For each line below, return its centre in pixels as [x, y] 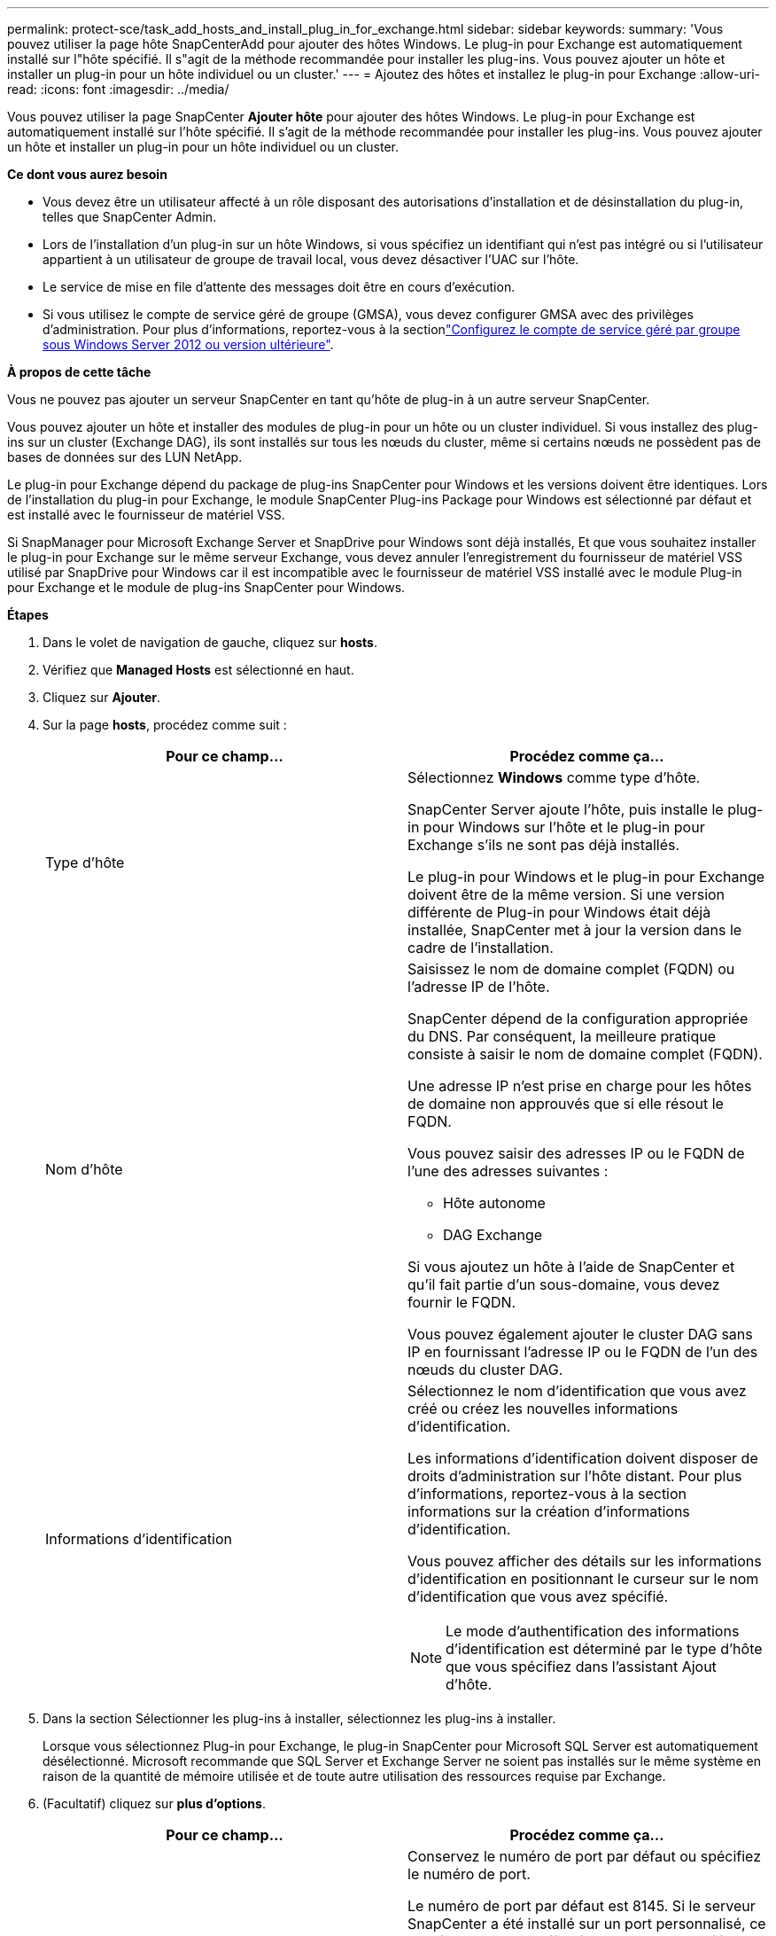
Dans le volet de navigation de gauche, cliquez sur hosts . [210, 642]
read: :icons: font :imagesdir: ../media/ [118, 89]
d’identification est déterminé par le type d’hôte [604, 1649]
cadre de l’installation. [481, 948]
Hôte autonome [494, 1203]
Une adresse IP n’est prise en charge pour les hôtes [580, 1086]
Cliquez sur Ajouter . [102, 697]
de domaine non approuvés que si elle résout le [566, 1104]
